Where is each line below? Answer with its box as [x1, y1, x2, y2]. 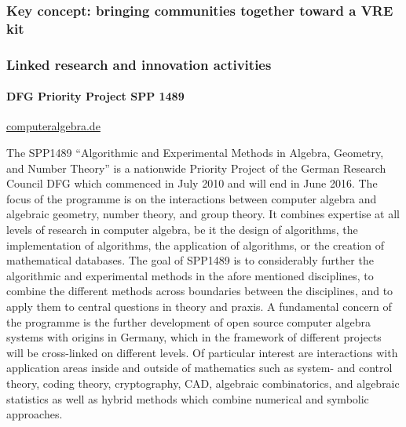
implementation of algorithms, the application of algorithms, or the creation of [6, 236, 385, 253]
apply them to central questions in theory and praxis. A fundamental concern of [6, 297, 392, 314]
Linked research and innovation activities [6, 54, 272, 74]
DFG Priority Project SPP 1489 [6, 88, 185, 104]
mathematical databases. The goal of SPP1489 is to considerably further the [6, 252, 374, 268]
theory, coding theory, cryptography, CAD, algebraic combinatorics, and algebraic [6, 374, 400, 391]
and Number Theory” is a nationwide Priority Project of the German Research [6, 159, 386, 176]
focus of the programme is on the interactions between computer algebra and [6, 190, 377, 206]
